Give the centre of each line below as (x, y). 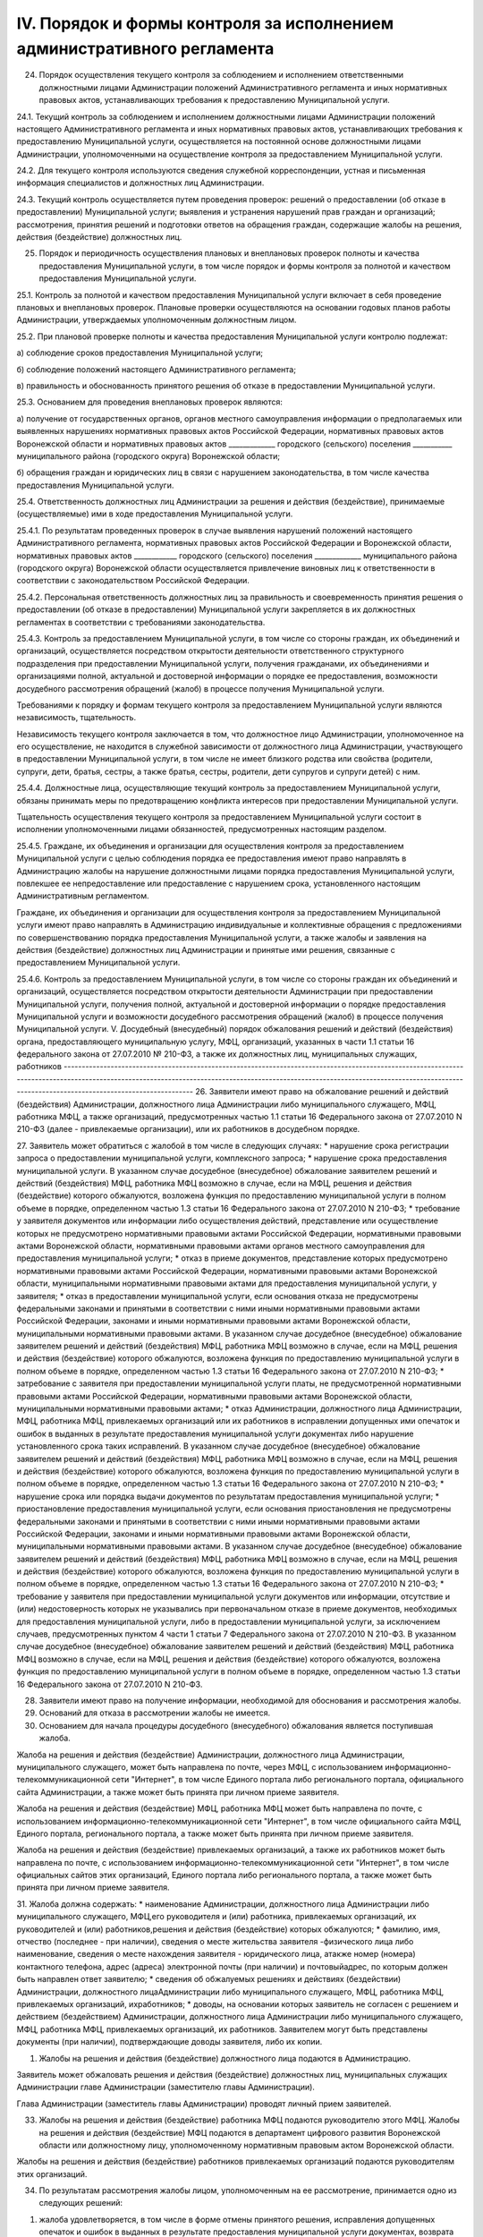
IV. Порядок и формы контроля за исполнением (205, 23)
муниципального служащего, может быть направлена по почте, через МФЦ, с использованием (200, 1766)
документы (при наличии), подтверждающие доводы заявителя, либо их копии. (169, 2042)
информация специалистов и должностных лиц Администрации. (140, 183)
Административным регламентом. (83, 896)
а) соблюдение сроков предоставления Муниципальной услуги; (140, 353)
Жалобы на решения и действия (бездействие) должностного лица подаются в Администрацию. (225, 2058)
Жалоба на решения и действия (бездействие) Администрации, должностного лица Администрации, (211, 1755)
